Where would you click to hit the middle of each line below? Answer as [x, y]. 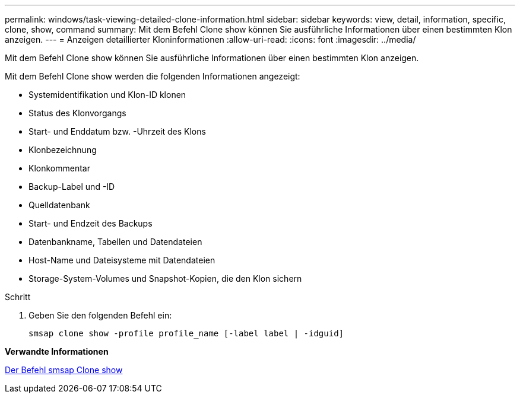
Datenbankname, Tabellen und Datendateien [115, 242]
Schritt [18, 297]
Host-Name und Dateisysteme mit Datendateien [122, 260]
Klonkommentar [59, 168]
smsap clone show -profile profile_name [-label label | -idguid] [186, 333]
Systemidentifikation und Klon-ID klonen [107, 95]
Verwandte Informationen [57, 351]
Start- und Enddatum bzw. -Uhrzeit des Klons [117, 131]
